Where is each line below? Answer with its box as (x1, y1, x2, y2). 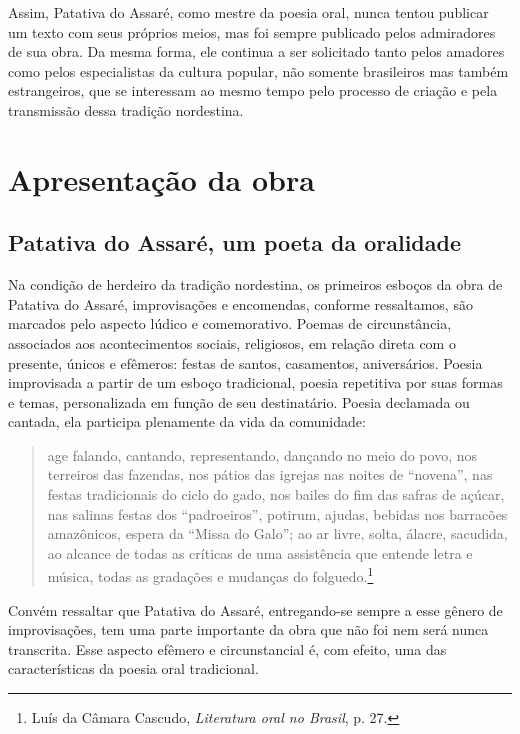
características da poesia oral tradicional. (8, 658, 259, 679)
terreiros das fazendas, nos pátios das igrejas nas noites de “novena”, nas (47, 464, 493, 485)
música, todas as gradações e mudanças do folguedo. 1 (47, 563, 374, 587)
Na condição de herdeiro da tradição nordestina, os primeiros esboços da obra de (8, 274, 503, 295)
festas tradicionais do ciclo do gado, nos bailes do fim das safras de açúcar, (47, 484, 505, 505)
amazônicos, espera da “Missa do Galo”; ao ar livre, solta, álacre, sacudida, (47, 523, 508, 544)
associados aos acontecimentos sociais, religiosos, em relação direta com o (8, 332, 456, 353)
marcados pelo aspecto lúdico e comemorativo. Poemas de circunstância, (8, 313, 452, 334)
